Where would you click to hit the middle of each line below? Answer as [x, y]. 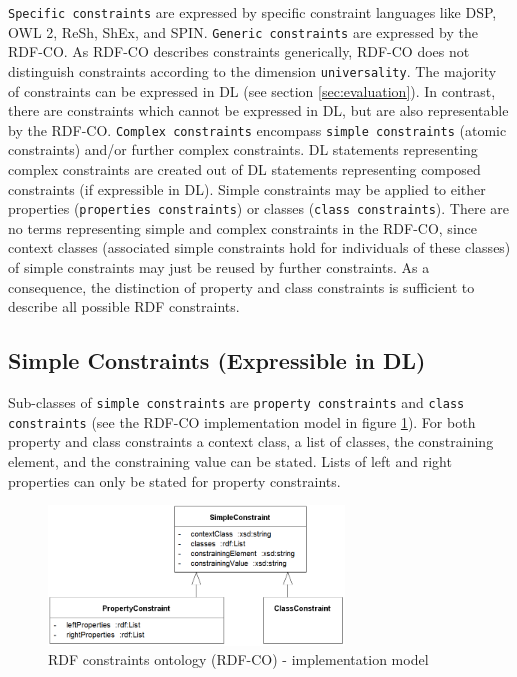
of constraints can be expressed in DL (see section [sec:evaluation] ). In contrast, [252, 90]
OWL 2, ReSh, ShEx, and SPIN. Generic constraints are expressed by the [243, 31]
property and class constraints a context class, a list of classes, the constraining [251, 441]
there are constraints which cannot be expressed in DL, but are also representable [258, 110]
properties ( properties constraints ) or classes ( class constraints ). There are [258, 208]
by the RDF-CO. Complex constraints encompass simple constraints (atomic [257, 129]
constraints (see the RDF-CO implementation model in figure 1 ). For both [242, 421]
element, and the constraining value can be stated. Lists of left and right [230, 460]
